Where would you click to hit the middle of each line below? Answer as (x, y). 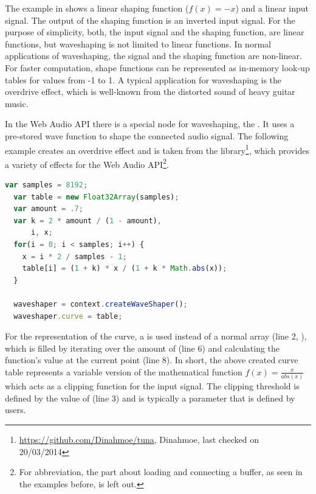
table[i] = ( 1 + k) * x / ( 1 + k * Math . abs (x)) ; (125, 269)
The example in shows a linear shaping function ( (97, 8)
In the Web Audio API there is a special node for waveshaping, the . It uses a (150, 124)
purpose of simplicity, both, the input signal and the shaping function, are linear (155, 32)
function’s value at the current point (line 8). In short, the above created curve (152, 360)
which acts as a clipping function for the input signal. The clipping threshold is (152, 386)
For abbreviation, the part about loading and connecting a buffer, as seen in (161, 472)
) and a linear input (272, 8)
